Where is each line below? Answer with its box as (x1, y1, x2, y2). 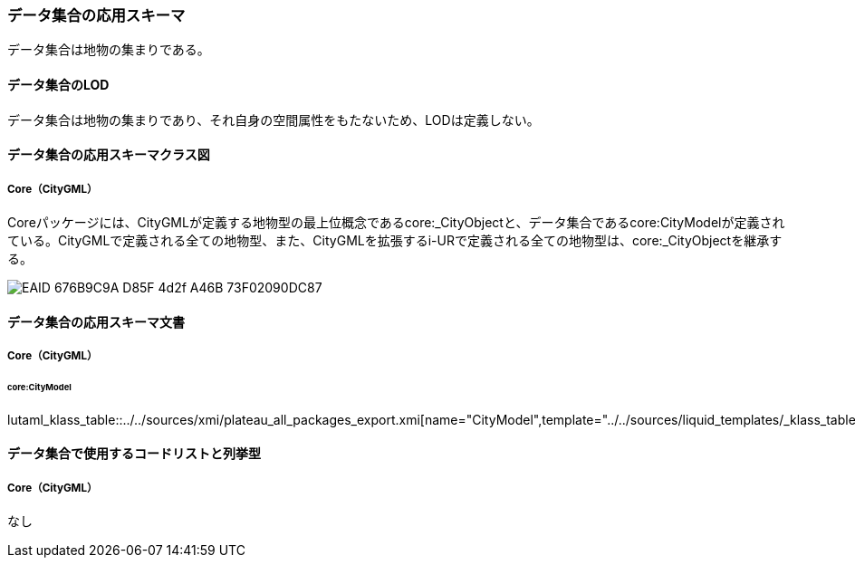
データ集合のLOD (7, 76, 110, 92)
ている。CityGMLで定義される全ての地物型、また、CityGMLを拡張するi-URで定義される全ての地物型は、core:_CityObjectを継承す (7, 232, 783, 248)
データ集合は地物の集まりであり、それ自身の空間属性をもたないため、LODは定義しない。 (7, 111, 540, 128)
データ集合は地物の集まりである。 (7, 42, 210, 58)
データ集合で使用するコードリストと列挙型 (7, 445, 261, 462)
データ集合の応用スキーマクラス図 (7, 147, 210, 163)
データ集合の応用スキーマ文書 (7, 313, 185, 330)
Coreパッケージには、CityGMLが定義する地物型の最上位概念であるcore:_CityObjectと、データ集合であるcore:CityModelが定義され (7, 214, 785, 230)
